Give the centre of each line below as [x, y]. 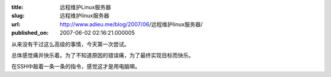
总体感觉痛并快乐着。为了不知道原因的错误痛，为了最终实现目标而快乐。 [103, 55]
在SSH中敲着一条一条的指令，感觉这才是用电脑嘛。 [76, 67]
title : [17, 7]
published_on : [30, 33]
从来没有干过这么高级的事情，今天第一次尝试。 [70, 44]
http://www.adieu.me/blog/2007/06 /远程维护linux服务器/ [131, 24]
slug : [18, 16]
